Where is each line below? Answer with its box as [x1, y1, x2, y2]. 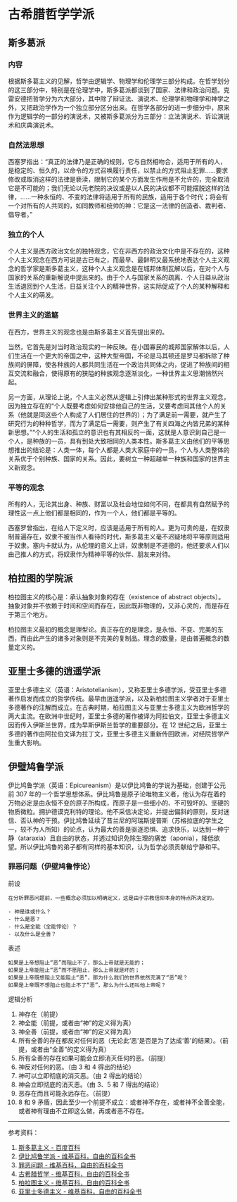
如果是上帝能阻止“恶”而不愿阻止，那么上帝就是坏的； [8, 966, 140, 974]
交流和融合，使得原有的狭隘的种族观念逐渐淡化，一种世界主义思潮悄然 [13, 369, 217, 377]
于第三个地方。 [8, 610, 51, 618]
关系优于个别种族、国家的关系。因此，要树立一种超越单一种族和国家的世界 [8, 454, 224, 463]
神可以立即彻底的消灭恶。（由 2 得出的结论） [18, 1071, 146, 1079]
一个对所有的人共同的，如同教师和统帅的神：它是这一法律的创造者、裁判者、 [8, 201, 230, 210]
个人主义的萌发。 [8, 291, 58, 299]
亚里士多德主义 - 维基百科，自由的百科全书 [18, 1187, 143, 1196]
